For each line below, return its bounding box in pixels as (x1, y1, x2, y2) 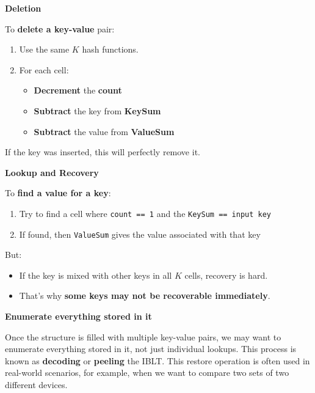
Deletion (5, 2, 42, 14)
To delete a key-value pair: (5, 22, 115, 35)
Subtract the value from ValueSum (34, 125, 175, 138)
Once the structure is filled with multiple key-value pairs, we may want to (5, 330, 281, 343)
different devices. (5, 378, 68, 391)
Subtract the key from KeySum (34, 104, 161, 117)
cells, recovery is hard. (184, 268, 268, 281)
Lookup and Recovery (5, 166, 99, 178)
